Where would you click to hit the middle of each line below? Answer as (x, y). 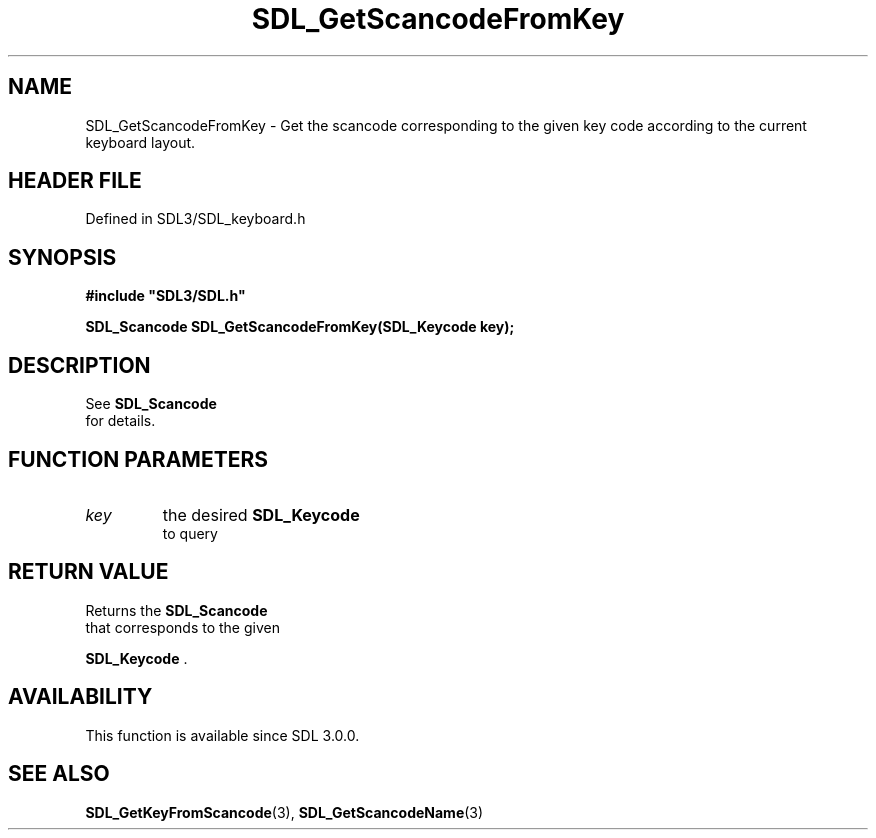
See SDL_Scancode (151, 404)
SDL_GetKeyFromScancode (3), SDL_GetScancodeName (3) (284, 812)
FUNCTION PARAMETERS (138, 459)
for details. (120, 421)
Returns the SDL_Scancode (176, 610)
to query (190, 533)
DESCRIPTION (79, 365)
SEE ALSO (59, 774)
